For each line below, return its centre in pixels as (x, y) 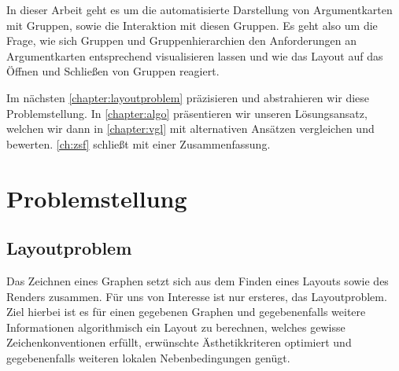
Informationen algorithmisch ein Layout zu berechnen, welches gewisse (176, 327)
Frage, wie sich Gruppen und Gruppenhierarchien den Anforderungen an (181, 40)
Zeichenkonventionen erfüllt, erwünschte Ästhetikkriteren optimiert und (179, 342)
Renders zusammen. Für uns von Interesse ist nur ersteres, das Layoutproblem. (197, 296)
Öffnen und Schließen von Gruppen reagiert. (113, 71)
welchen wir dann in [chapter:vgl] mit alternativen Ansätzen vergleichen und (190, 129)
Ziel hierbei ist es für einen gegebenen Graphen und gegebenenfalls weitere (186, 312)
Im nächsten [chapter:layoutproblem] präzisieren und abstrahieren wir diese (188, 97)
